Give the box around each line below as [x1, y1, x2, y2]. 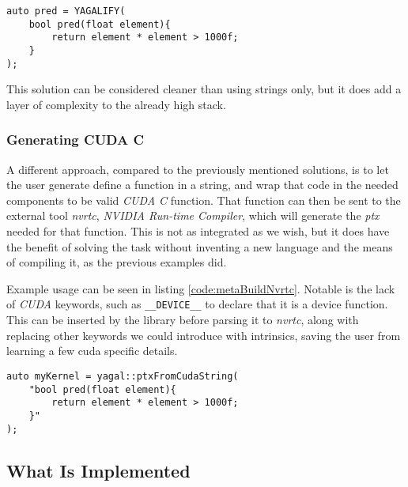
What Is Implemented [6, 458, 191, 482]
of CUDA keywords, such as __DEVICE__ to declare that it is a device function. [6, 296, 388, 312]
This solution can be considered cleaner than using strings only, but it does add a [6, 81, 402, 97]
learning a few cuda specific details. [6, 342, 178, 359]
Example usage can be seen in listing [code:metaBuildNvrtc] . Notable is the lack [6, 280, 395, 296]
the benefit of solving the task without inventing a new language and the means [6, 238, 393, 255]
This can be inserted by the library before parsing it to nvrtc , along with [6, 311, 359, 328]
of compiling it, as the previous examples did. [6, 254, 227, 270]
